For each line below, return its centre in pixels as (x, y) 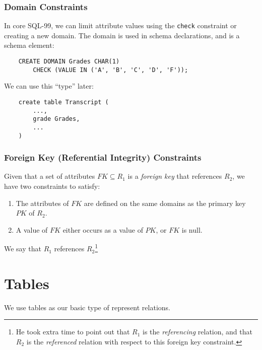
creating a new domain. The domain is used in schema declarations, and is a (122, 35)
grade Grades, (56, 119)
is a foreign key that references (175, 176)
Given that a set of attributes (50, 176)
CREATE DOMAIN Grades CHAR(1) (69, 62)
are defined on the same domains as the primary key (165, 203)
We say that (23, 249)
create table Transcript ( (63, 102)
